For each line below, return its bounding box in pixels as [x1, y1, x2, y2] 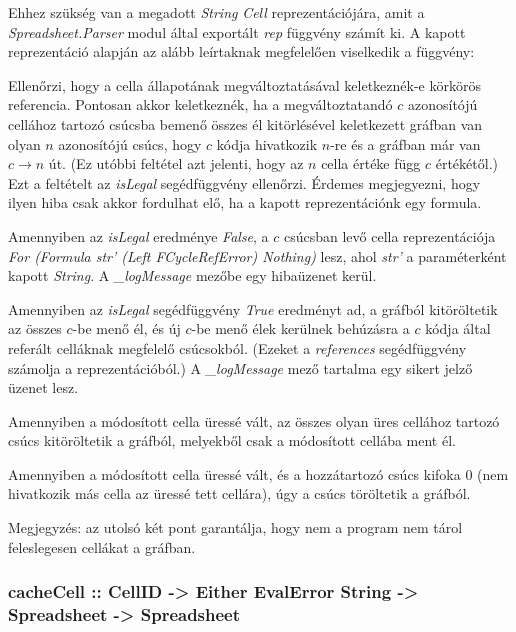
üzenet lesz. [8, 377, 79, 398]
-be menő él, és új [72, 318, 181, 339]
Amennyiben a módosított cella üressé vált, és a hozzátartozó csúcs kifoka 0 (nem [8, 463, 509, 484]
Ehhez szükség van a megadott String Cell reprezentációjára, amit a [8, 2, 425, 22]
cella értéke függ [321, 153, 421, 174]
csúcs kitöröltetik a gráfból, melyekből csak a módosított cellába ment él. [8, 430, 456, 451]
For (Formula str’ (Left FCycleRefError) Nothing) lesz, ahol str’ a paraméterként [8, 245, 507, 266]
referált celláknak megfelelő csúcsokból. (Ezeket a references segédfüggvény [8, 337, 467, 358]
